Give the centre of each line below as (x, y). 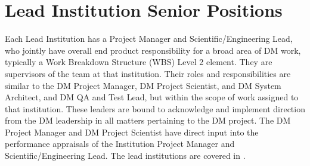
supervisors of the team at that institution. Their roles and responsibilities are (148, 73)
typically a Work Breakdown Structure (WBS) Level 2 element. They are (139, 62)
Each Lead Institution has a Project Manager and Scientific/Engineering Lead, (149, 39)
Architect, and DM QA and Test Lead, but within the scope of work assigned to (152, 97)
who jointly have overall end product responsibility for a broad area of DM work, (153, 50)
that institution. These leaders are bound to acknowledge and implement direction (155, 108)
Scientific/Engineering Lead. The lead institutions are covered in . (125, 156)
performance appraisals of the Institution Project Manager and (120, 144)
